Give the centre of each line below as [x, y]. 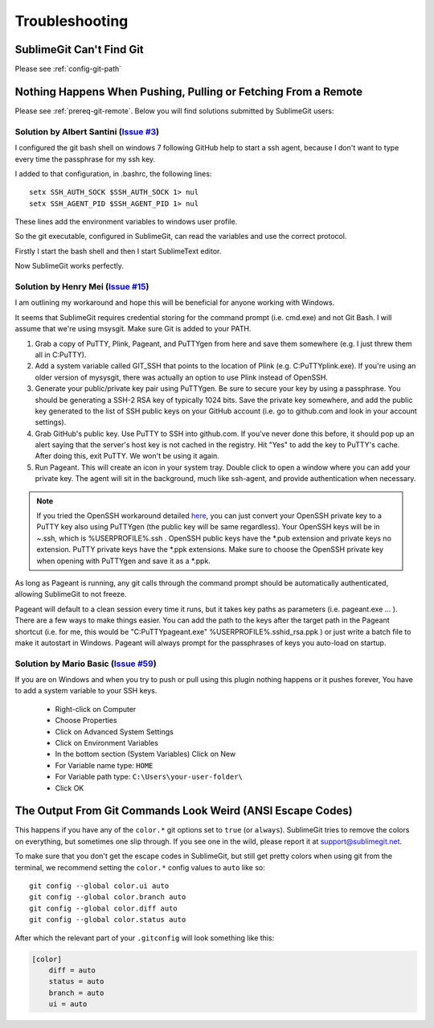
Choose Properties [86, 721]
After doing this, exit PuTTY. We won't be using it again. [127, 456]
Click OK [70, 787]
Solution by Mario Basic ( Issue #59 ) [86, 664]
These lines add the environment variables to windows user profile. [126, 222]
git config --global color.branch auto [108, 897]
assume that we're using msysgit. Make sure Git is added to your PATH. [133, 329]
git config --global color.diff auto [104, 908]
